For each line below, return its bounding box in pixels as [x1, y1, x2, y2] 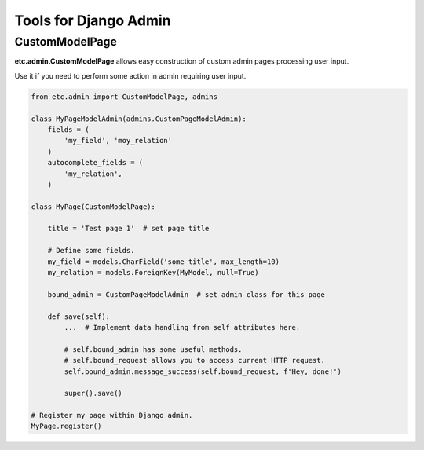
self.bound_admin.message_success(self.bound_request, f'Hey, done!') [64, 367, 342, 376]
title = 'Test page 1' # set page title [47, 224, 210, 233]
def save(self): [47, 312, 110, 321]
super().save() [64, 389, 123, 398]
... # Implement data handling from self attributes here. [64, 323, 301, 331]
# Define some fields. [47, 246, 135, 255]
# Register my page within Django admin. [31, 411, 193, 420]
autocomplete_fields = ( [47, 158, 144, 167]
